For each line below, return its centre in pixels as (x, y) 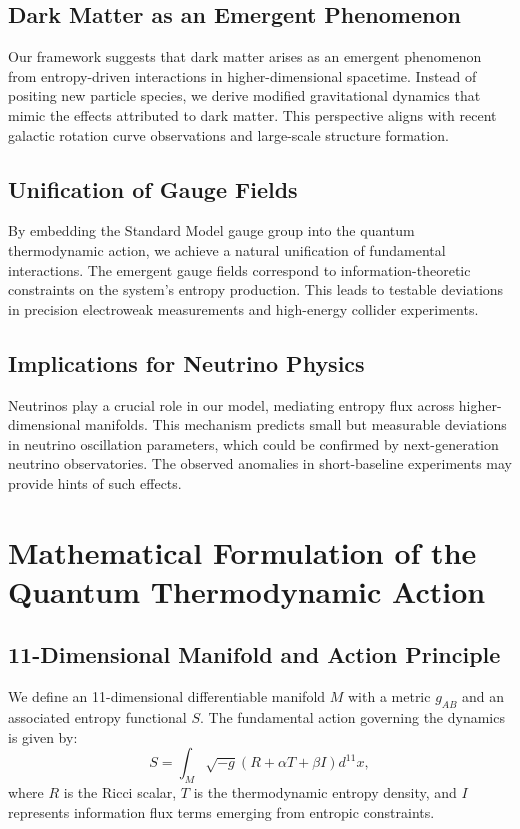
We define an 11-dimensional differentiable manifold (167, 696)
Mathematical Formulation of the (242, 551)
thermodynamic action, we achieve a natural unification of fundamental (227, 249)
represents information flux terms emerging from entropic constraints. (221, 811)
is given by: (43, 736)
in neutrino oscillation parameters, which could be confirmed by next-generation (253, 443)
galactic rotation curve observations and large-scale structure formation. (228, 134)
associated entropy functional (97, 717)
